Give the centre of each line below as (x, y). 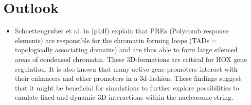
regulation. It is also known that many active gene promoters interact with (126, 68)
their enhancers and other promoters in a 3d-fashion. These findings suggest (128, 78)
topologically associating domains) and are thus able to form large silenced (126, 50)
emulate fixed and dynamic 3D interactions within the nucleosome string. (124, 97)
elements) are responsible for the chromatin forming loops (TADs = (116, 40)
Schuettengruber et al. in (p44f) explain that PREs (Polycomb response (122, 31)
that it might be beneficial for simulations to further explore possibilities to (127, 87)
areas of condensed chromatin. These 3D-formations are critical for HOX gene (131, 59)
